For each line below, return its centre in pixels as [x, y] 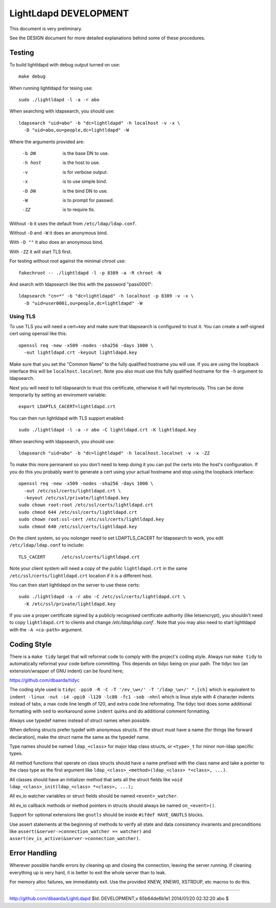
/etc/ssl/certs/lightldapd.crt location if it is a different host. [81, 576]
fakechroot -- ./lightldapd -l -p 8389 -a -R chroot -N [90, 273]
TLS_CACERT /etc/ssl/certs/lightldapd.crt [79, 557]
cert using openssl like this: [38, 334]
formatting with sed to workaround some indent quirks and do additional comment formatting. [110, 711]
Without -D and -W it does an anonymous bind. [59, 233]
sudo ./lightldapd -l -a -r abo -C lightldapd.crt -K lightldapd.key [108, 430]
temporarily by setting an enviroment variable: [58, 395]
